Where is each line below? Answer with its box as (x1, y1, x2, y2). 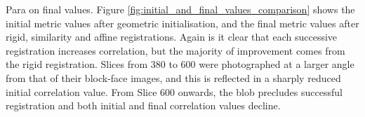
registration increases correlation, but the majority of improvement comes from (6, 43, 345, 57)
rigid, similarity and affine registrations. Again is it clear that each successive (6, 29, 338, 44)
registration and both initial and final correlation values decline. (6, 98, 281, 113)
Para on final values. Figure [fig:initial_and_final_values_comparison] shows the (6, 2, 355, 16)
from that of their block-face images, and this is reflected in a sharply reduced (6, 70, 341, 85)
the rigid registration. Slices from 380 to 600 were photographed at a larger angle (6, 57, 354, 71)
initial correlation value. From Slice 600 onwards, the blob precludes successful (6, 84, 343, 99)
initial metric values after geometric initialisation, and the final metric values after (6, 15, 359, 30)
